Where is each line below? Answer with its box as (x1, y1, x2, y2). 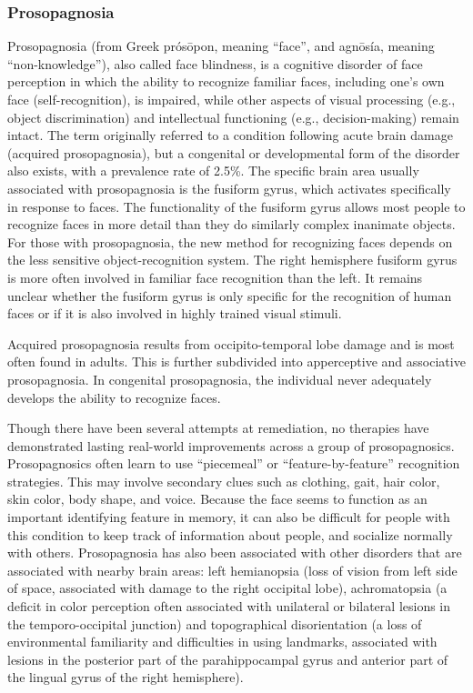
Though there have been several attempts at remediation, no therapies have (7, 418, 429, 437)
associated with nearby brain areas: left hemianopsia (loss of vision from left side (7, 560, 458, 579)
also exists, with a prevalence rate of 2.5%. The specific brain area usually (7, 161, 419, 180)
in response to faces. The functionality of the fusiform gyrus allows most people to (7, 196, 466, 216)
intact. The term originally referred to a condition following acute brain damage (7, 126, 453, 145)
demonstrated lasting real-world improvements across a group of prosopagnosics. (7, 436, 455, 455)
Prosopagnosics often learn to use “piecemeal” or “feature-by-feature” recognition (7, 454, 460, 473)
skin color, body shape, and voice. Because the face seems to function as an (7, 489, 428, 508)
